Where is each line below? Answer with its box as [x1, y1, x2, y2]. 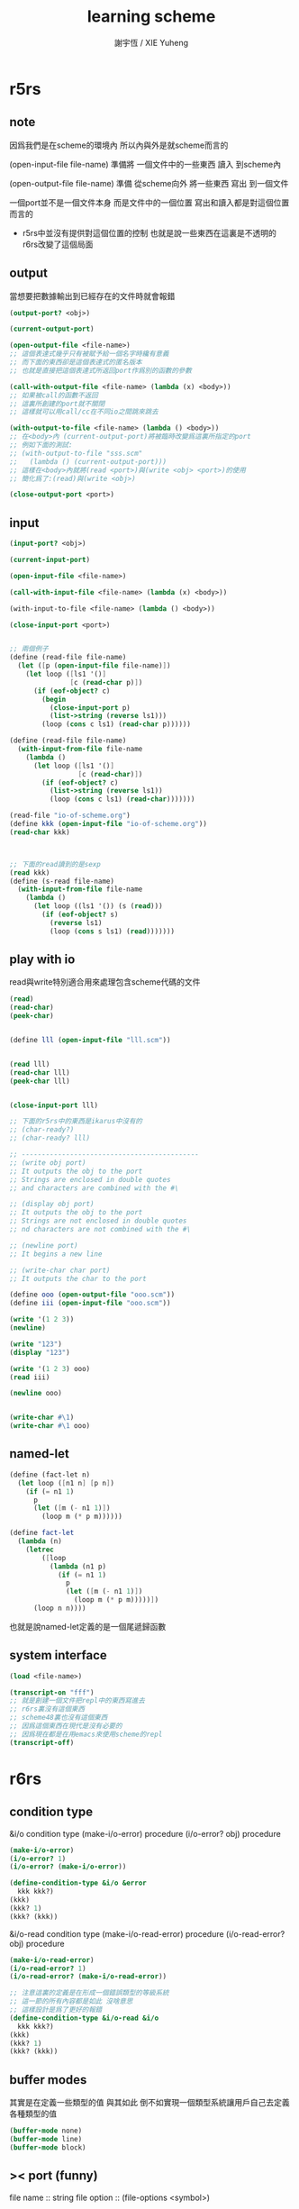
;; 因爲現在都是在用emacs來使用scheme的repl [9, 1730, 163, 1739]
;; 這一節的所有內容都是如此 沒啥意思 [9, 1997, 133, 2006]
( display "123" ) [9, 1348, 70, 1357]
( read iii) [9, 1372, 50, 1382]
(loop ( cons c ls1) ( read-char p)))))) [41, 720, 192, 729]
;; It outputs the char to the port [9, 1274, 147, 1283]
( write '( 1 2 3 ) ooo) [9, 1364, 91, 1373]
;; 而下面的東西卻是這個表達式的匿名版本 [9, 358, 142, 367]
